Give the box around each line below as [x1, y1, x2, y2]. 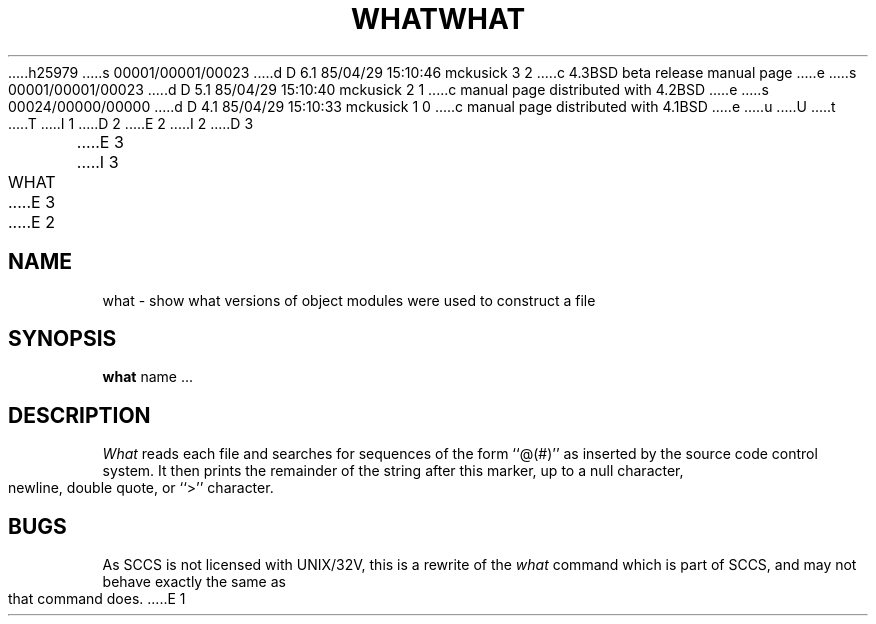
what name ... [102, 368, 194, 386]
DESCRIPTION [8, 402, 151, 428]
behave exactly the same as [102, 573, 286, 591]
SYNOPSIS [8, 326, 117, 352]
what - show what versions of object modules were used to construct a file [102, 291, 596, 309]
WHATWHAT [350, 2, 526, 36]
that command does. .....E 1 [8, 590, 186, 608]
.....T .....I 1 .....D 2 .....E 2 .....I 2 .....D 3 [8, 114, 254, 132]
